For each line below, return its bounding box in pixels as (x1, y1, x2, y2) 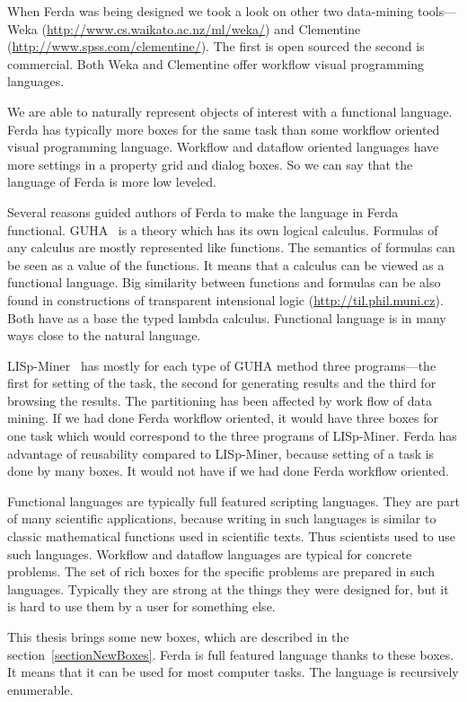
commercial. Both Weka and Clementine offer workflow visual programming (7, 54, 425, 73)
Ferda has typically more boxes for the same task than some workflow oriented (7, 119, 440, 138)
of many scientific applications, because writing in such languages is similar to (7, 509, 436, 528)
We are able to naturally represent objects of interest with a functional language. (7, 101, 453, 120)
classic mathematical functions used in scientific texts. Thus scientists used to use (7, 527, 456, 546)
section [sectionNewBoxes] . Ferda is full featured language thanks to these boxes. (7, 645, 454, 663)
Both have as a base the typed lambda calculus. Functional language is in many (7, 308, 446, 327)
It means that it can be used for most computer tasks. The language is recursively (7, 663, 459, 681)
